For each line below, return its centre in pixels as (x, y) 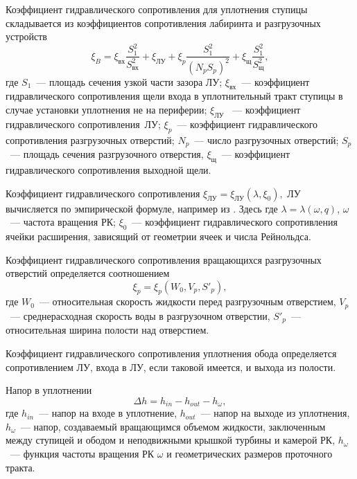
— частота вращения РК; (63, 222)
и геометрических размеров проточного (250, 453)
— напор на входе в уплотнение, (108, 413)
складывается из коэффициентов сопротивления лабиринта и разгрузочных (163, 22)
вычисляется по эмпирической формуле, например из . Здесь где (142, 208)
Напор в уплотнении (49, 390)
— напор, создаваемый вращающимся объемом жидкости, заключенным (173, 426)
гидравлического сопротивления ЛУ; (83, 124)
